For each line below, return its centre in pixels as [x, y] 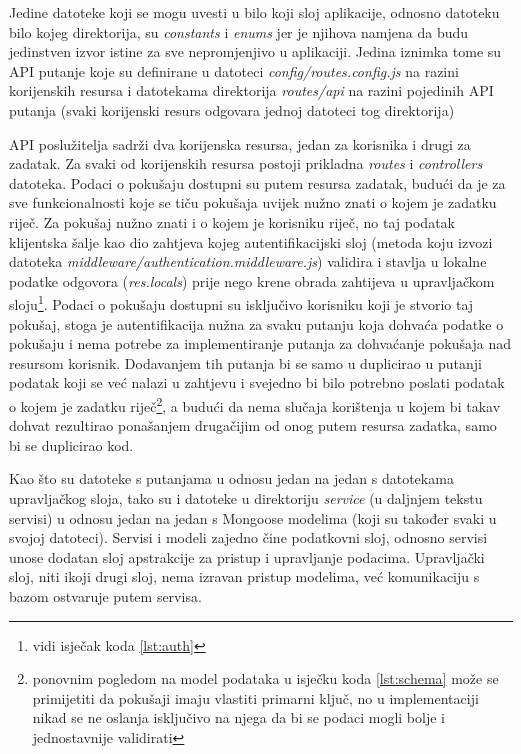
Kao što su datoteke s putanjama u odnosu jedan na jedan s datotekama [231, 478]
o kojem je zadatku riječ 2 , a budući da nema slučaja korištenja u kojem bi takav [255, 404]
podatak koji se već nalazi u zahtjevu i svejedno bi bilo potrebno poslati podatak [257, 382]
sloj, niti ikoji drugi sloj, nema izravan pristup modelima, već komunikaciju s [244, 576]
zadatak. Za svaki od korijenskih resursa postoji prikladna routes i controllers [246, 163]
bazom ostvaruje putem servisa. [105, 595]
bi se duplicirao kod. [71, 444]
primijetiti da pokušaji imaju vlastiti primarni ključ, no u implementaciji [255, 697]
